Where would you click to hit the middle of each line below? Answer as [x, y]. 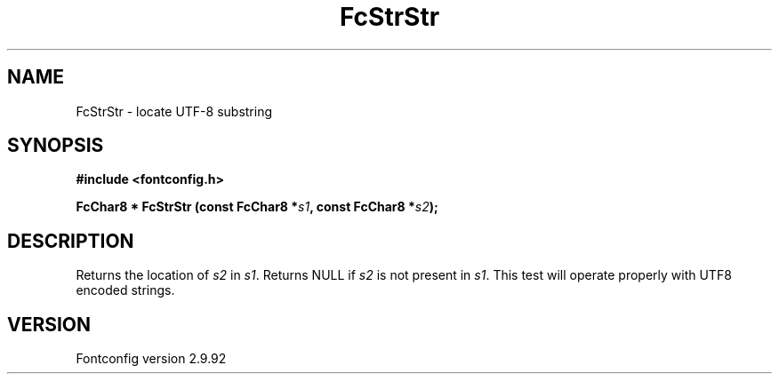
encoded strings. [125, 290]
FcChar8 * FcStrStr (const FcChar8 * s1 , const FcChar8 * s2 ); [257, 207]
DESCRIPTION [71, 241]
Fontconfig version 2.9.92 [151, 359]
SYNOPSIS [56, 146]
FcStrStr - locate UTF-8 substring [174, 111]
